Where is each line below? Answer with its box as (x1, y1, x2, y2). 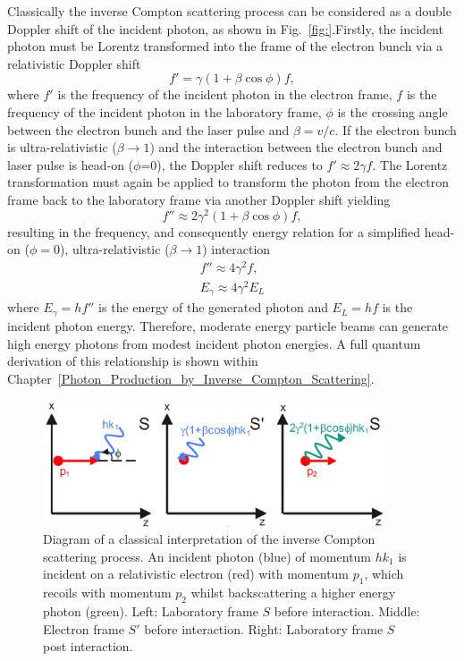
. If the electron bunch (334, 120, 457, 139)
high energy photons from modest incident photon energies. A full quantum (7, 334, 421, 352)
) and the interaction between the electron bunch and (149, 138, 443, 157)
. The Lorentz (372, 155, 448, 174)
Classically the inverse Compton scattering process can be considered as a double (7, 2, 451, 20)
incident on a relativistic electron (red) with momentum (43, 564, 350, 583)
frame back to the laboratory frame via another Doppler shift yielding (7, 190, 391, 208)
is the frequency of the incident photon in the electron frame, (57, 85, 392, 104)
